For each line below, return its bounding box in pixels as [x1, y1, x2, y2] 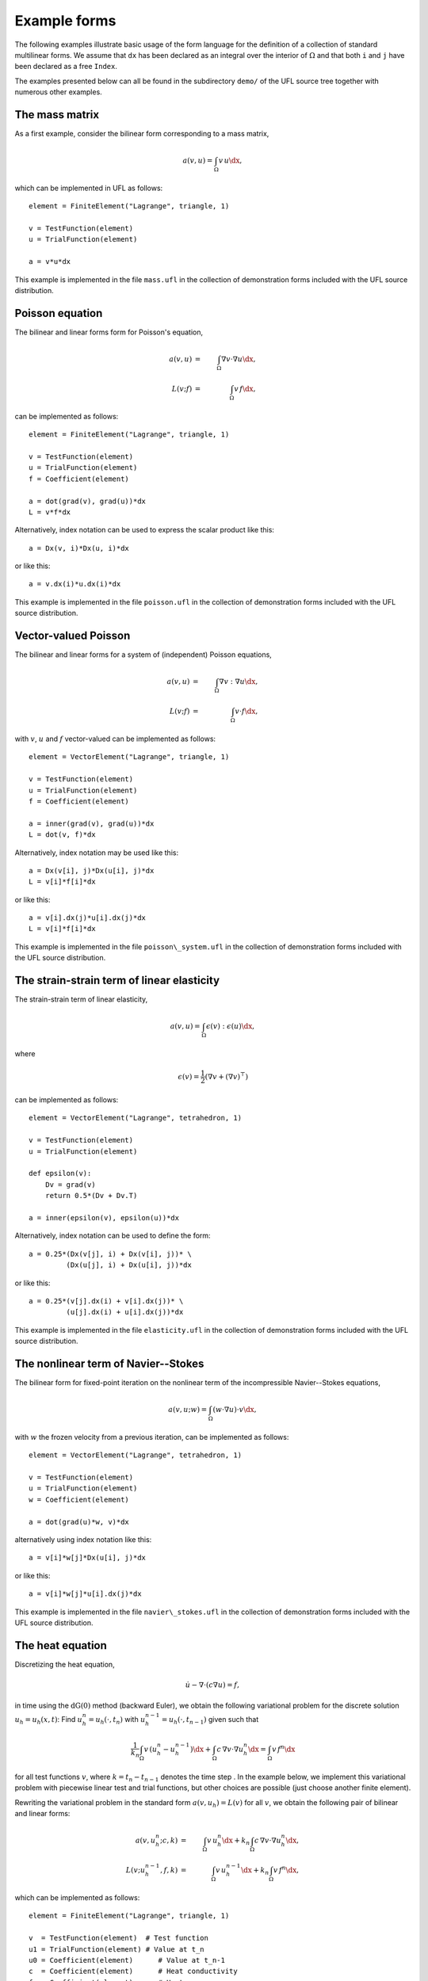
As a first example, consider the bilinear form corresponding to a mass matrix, [14, 129, 269, 139]
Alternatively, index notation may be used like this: [14, 848, 178, 857]
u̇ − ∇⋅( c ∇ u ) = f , [185, 1681, 239, 1689]
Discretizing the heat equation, [14, 1659, 115, 1669]
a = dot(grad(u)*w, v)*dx [29, 1517, 130, 1526]
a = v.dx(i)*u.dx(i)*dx [29, 579, 121, 589]
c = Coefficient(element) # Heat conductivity [29, 1967, 238, 1976]
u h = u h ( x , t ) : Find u [14, 1714, 83, 1726]
